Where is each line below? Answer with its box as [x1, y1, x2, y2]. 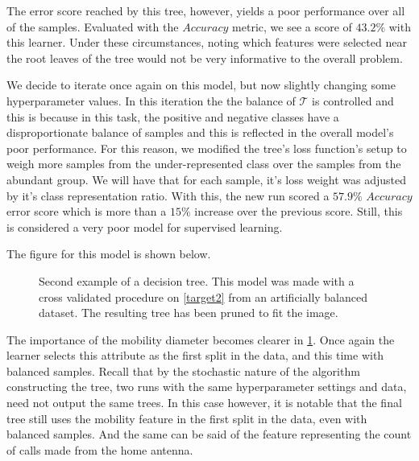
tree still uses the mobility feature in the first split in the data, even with [6, 410, 367, 426]
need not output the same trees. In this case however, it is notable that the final [6, 394, 402, 411]
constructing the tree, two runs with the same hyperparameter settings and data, [6, 378, 407, 395]
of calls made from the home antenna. [6, 441, 193, 458]
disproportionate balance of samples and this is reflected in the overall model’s [6, 124, 394, 141]
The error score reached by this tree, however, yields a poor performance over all [6, 2, 405, 19]
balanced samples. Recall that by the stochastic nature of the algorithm [6, 362, 360, 379]
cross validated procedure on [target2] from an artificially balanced [39, 288, 367, 305]
